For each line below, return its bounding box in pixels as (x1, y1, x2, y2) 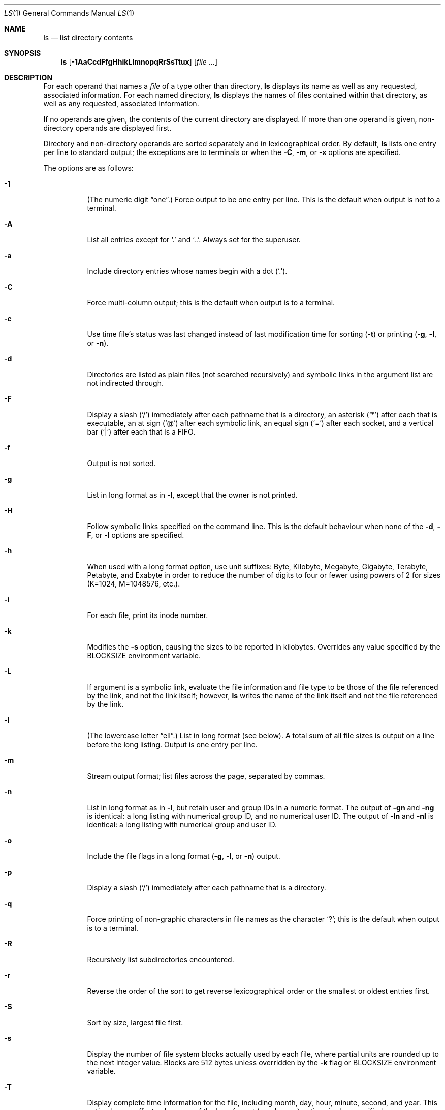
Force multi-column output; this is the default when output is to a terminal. (87, 298, 335, 307)
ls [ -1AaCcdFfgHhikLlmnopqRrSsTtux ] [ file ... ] (60, 57, 218, 66)
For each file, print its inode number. (87, 611, 208, 620)
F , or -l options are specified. (87, 531, 184, 539)
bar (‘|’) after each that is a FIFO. (87, 427, 196, 436)
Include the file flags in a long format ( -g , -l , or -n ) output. (87, 852, 280, 860)
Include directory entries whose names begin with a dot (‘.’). (87, 267, 288, 275)
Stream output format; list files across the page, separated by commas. (87, 772, 325, 780)
